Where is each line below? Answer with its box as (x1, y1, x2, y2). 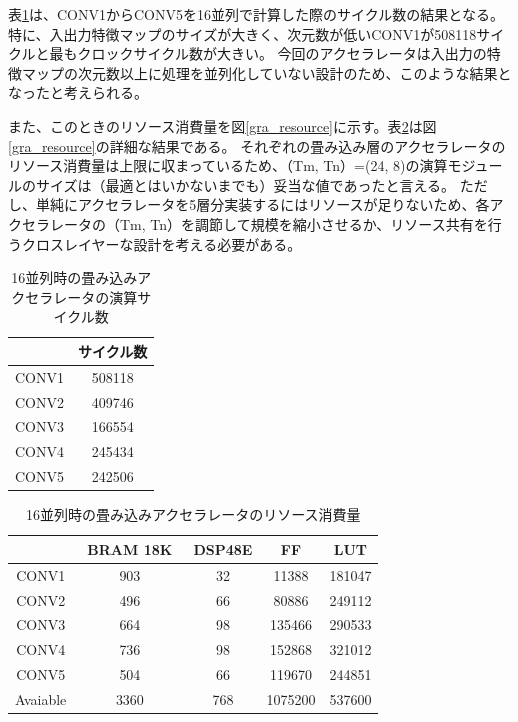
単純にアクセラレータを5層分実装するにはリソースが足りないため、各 (35, 194, 490, 215)
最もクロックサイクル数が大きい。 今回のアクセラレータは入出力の (49, 43, 487, 64)
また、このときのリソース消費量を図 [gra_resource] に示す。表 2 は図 (8, 115, 437, 136)
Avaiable (15, 688, 67, 709)
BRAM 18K (87, 538, 173, 559)
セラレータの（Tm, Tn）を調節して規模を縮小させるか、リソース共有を (21, 213, 488, 234)
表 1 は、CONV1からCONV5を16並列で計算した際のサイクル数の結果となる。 (8, 4, 504, 24)
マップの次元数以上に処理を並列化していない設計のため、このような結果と (21, 62, 512, 83)
